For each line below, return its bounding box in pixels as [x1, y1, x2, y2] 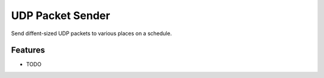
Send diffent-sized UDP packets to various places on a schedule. [11, 30, 172, 37]
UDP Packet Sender [11, 9, 110, 22]
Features [11, 45, 45, 55]
